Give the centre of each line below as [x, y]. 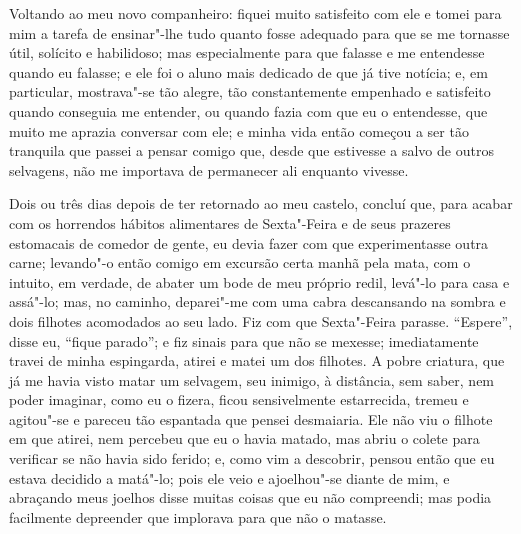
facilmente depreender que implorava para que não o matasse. [198, 516]
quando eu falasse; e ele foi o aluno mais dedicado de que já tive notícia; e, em [248, 71]
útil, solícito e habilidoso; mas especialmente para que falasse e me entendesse [247, 52]
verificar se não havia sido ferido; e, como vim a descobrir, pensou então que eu [252, 458]
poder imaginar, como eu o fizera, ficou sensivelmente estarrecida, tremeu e [239, 399]
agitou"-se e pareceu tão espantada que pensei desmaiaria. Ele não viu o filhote [251, 418]
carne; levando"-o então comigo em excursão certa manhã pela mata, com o [240, 262]
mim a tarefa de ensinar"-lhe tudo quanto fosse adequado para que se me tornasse [259, 32]
